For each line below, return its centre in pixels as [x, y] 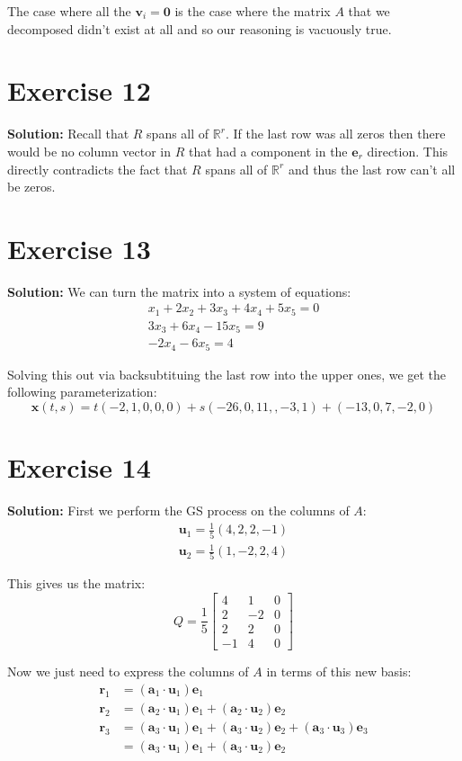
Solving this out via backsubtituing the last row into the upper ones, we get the [227, 374]
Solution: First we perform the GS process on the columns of [178, 510]
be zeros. [31, 187]
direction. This [408, 151]
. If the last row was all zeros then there [335, 134]
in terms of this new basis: [339, 671]
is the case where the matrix [253, 11]
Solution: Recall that [68, 134]
